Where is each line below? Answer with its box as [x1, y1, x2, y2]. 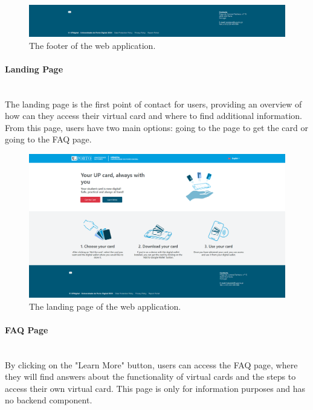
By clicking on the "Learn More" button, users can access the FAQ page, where [5, 358, 298, 371]
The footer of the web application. [29, 39, 156, 51]
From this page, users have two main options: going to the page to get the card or [5, 121, 308, 133]
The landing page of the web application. [29, 299, 181, 312]
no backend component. [5, 394, 92, 406]
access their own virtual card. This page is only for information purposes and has [5, 382, 306, 394]
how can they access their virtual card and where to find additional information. [5, 109, 302, 122]
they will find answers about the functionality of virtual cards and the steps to [5, 370, 296, 383]
